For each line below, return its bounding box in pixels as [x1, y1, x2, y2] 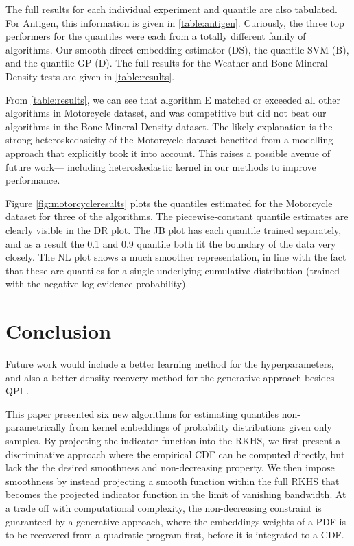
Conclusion [5, 317, 112, 345]
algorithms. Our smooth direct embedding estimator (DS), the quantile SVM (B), [5, 42, 349, 56]
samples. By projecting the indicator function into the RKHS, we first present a [5, 433, 341, 447]
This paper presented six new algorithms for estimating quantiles [5, 406, 279, 420]
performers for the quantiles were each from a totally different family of [5, 29, 306, 43]
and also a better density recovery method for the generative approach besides [5, 370, 335, 384]
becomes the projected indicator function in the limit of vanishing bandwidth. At [5, 487, 346, 501]
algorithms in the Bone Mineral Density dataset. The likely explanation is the [5, 119, 333, 133]
